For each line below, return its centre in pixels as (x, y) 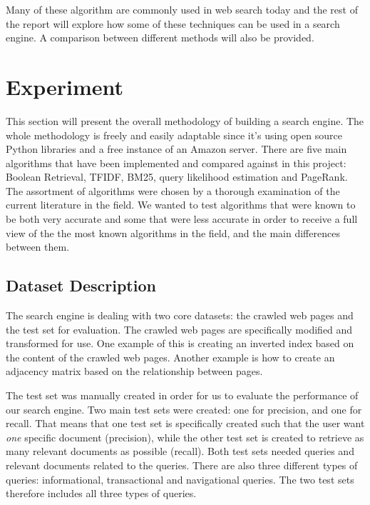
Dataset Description (81, 285)
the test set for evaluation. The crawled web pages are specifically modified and (179, 329)
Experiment (65, 86)
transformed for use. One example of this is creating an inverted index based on (180, 343)
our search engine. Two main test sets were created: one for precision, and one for (184, 409)
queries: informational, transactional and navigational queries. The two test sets (180, 479)
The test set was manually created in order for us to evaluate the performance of (182, 395)
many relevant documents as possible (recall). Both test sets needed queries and (180, 451)
